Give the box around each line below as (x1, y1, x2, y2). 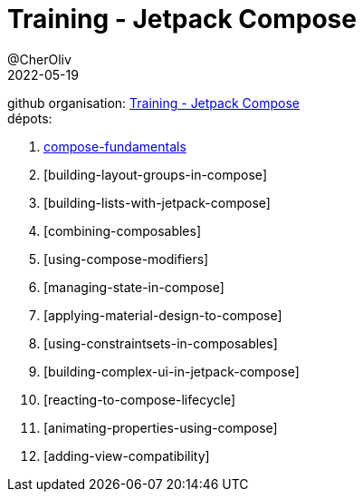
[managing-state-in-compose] (43, 279, 224, 295)
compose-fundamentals (43, 138, 186, 154)
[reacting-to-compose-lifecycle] (43, 391, 235, 407)
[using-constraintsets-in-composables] (43, 335, 278, 351)
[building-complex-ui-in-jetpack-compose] (43, 363, 300, 379)
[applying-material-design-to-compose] (43, 307, 282, 323)
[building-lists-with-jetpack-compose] (43, 194, 271, 210)
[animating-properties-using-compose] (43, 419, 278, 435)
